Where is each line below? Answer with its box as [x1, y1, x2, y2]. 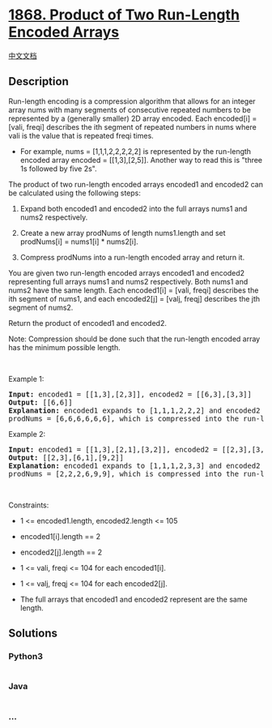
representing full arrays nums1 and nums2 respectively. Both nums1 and [8, 276, 249, 286]
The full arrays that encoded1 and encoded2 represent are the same [19, 594, 249, 604]
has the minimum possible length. [8, 342, 121, 352]
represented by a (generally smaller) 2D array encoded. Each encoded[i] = [8, 113, 257, 123]
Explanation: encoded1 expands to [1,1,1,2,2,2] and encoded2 [8, 405, 261, 415]
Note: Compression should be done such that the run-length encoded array [8, 334, 261, 344]
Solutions [8, 627, 58, 640]
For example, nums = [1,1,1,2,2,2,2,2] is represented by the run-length [19, 146, 252, 156]
